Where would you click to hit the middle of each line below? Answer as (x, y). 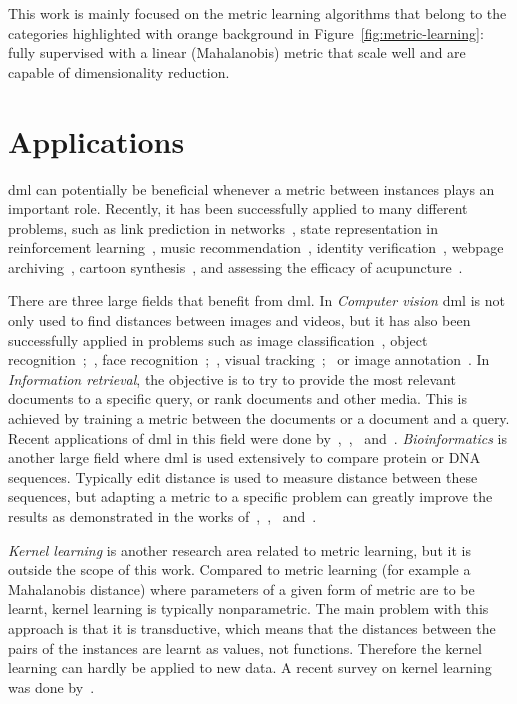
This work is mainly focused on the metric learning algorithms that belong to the (257, 13)
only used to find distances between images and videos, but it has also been (239, 320)
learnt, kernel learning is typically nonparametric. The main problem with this (248, 608)
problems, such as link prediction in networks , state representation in (223, 227)
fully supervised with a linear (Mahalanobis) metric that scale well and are (237, 52)
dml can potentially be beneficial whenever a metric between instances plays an (251, 188)
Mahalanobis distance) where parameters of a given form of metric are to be (241, 588)
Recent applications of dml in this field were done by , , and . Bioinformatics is (258, 437)
